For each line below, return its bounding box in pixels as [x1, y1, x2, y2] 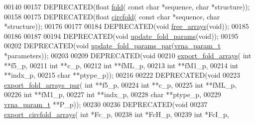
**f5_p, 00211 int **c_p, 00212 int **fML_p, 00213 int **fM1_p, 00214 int [4, 60, 239, 70]
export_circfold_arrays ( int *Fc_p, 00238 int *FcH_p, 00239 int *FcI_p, [4, 109, 229, 119]
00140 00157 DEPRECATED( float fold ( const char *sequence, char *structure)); [4, 1, 250, 11]
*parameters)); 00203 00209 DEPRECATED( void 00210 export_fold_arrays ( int [4, 50, 252, 60]
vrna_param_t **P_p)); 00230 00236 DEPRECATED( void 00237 [4, 99, 208, 109]
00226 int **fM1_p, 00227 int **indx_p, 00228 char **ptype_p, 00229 [4, 89, 221, 100]
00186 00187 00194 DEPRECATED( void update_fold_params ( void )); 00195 [4, 30, 239, 41]
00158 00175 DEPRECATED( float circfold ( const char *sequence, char [4, 11, 220, 21]
